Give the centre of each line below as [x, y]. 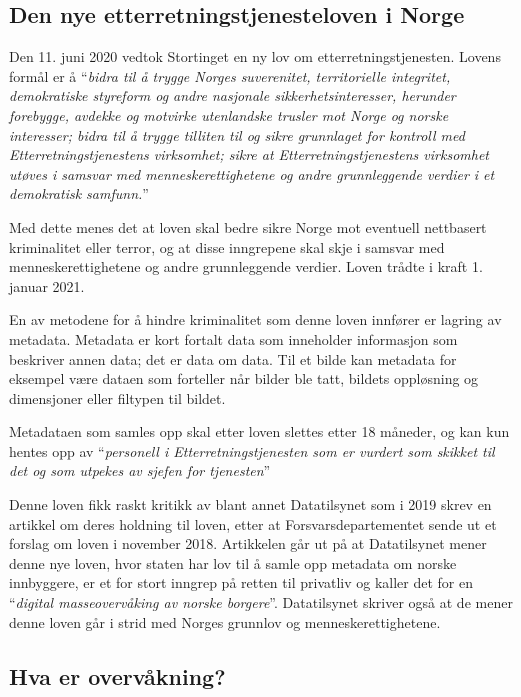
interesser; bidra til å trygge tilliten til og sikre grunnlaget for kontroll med [237, 134]
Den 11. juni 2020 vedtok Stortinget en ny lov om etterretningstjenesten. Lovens [255, 56]
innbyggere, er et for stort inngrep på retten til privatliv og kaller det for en [241, 582]
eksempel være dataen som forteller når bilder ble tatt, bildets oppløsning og [244, 378]
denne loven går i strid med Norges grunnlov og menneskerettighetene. [225, 621]
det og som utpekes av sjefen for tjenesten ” [140, 470]
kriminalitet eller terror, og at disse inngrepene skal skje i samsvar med [227, 246]
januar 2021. [47, 285]
